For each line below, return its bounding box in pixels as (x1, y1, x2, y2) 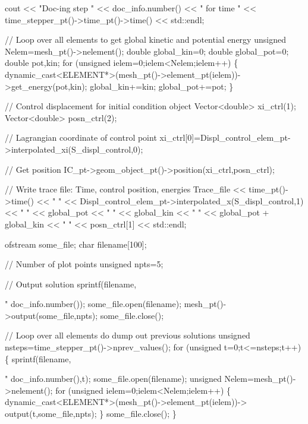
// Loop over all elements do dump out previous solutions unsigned (5, 329, 250, 341)
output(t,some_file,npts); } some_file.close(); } (5, 407, 177, 420)
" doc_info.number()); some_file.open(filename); (5, 298, 182, 310)
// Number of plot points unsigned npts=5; (5, 258, 164, 270)
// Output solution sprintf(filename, (5, 277, 137, 290)
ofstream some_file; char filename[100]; (5, 238, 147, 250)
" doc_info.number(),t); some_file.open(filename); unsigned (5, 372, 222, 385)
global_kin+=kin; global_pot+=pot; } (90, 80, 234, 92)
